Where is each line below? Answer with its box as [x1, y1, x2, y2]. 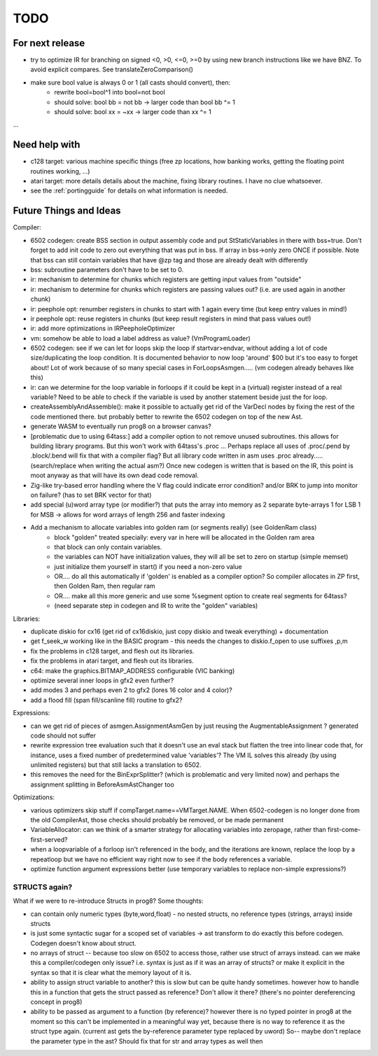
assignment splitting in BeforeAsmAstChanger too [30, 780, 174, 789]
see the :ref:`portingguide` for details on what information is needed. [30, 186, 228, 195]
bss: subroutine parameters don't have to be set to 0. [30, 265, 184, 274]
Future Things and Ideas [13, 205, 122, 217]
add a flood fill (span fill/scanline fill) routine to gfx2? [30, 696, 183, 704]
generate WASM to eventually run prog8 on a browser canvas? [30, 422, 211, 430]
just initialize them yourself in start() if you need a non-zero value [54, 562, 242, 570]
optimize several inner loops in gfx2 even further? [30, 676, 174, 684]
